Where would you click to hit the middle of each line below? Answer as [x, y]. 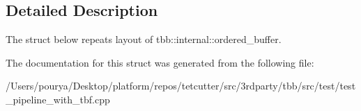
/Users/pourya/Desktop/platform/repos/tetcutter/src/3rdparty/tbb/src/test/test [181, 86]
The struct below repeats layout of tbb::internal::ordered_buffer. [144, 39]
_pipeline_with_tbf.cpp [58, 99]
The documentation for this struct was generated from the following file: [160, 62]
